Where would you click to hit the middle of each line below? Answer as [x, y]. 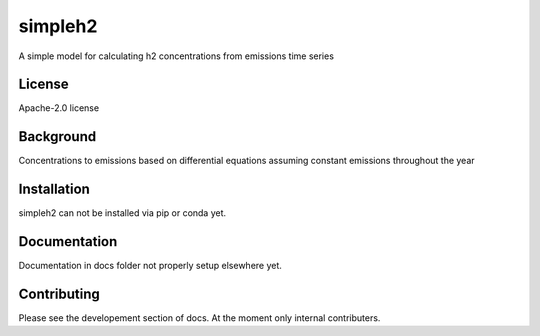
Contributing [59, 293]
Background [57, 136]
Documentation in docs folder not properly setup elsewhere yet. [150, 266]
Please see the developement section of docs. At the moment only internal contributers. [199, 318]
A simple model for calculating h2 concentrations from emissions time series [176, 56]
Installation [54, 189]
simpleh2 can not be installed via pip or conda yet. [122, 213]
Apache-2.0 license [59, 108]
